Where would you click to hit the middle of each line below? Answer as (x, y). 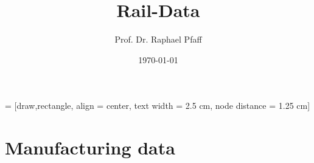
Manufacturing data (90, 147)
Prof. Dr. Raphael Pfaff (158, 39)
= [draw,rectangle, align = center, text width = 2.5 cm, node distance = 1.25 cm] (158, 106)
